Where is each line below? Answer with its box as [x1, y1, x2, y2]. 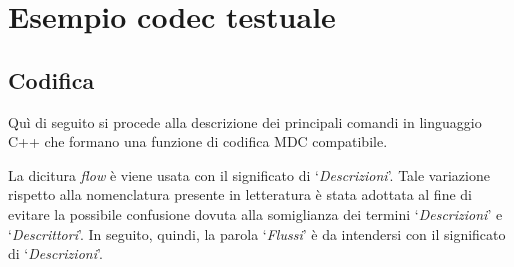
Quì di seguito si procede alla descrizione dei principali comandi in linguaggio [8, 111, 482, 132]
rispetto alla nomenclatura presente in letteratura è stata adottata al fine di [8, 184, 472, 205]
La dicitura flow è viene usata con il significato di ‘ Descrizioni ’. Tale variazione [8, 164, 490, 185]
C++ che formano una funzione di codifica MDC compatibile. [8, 131, 388, 152]
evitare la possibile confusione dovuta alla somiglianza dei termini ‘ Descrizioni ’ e [8, 203, 503, 224]
